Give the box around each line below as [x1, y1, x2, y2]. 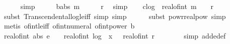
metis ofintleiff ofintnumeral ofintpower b [4, 20, 135, 31]
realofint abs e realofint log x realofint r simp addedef [4, 30, 226, 40]
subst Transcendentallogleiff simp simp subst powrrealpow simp [4, 10, 226, 21]
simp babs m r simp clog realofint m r [20, 1, 214, 11]
